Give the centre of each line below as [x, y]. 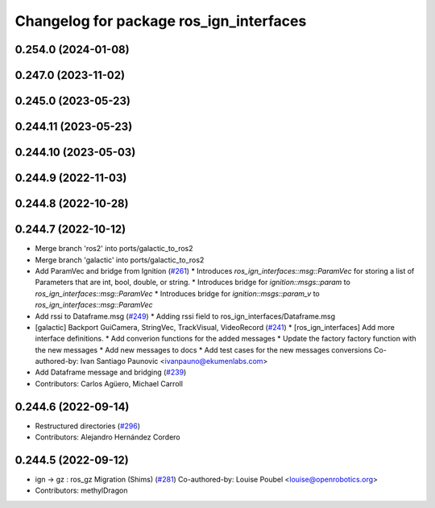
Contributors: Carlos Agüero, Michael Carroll [109, 383]
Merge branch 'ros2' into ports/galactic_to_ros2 [114, 249]
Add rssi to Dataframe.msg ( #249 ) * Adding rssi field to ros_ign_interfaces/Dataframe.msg [185, 316]
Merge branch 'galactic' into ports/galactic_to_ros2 [120, 260]
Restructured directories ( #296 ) [88, 426]
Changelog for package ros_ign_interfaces [161, 21]
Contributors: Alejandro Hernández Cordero [108, 437]
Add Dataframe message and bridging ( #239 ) [111, 372]
